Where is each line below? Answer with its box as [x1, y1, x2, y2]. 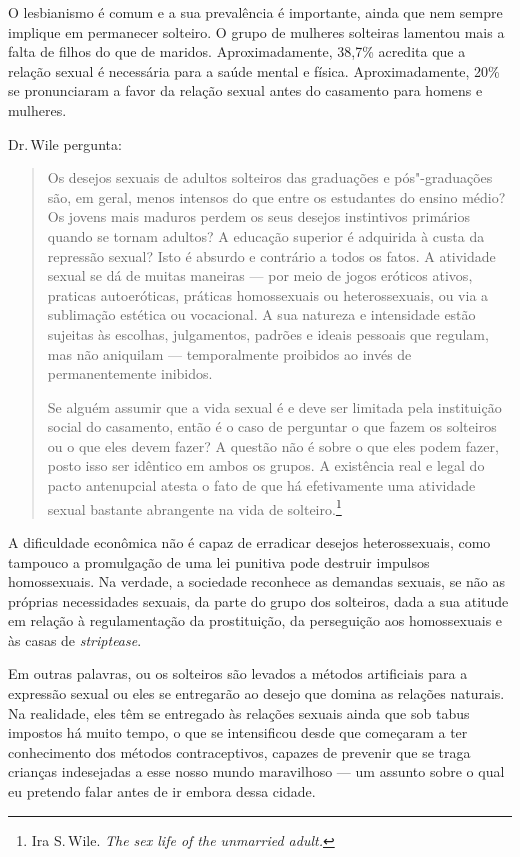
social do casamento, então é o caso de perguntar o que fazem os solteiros [47, 416, 497, 437]
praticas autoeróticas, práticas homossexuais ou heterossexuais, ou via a [47, 284, 489, 305]
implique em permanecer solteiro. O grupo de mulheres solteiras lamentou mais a [8, 21, 505, 42]
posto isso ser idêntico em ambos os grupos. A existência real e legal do [47, 455, 485, 476]
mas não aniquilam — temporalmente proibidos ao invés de [47, 343, 412, 364]
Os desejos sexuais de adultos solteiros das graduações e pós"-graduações [47, 167, 493, 188]
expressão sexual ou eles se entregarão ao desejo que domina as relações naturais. [8, 683, 505, 704]
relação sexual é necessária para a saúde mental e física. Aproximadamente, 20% [8, 60, 500, 81]
